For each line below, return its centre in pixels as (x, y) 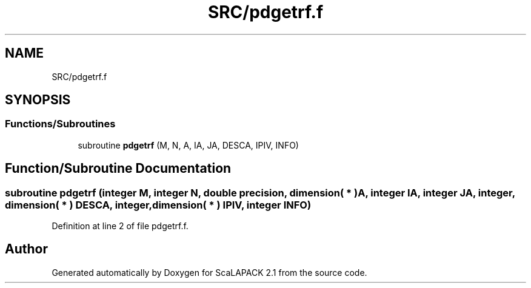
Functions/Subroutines (60, 124)
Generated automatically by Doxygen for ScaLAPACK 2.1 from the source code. (209, 272)
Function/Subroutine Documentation (118, 169)
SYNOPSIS (38, 100)
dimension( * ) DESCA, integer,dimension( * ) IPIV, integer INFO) (158, 205)
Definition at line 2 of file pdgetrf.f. (120, 226)
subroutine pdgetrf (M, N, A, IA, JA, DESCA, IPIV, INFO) (188, 145)
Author (26, 249)
